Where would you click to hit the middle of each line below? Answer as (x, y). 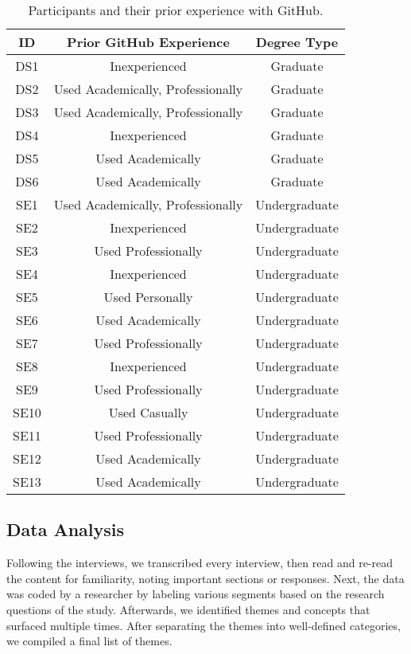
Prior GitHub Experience (148, 42)
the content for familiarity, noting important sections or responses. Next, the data (205, 578)
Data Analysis (66, 529)
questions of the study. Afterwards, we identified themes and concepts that (188, 609)
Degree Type (297, 42)
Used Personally (148, 297)
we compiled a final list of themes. (89, 641)
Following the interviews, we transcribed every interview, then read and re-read (200, 563)
